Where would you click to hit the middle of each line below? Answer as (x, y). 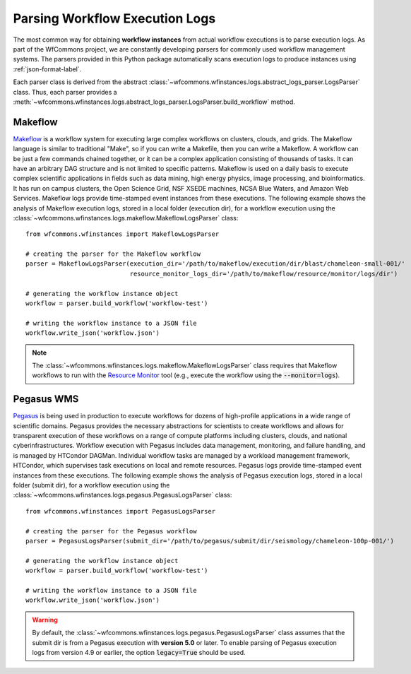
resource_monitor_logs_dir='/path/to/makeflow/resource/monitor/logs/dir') (264, 273)
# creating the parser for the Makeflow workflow (113, 254)
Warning (45, 620)
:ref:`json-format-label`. (47, 69)
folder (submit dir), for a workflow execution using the (91, 485)
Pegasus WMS (46, 399)
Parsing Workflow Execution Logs (114, 18)
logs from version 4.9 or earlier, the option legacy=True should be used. (139, 652)
